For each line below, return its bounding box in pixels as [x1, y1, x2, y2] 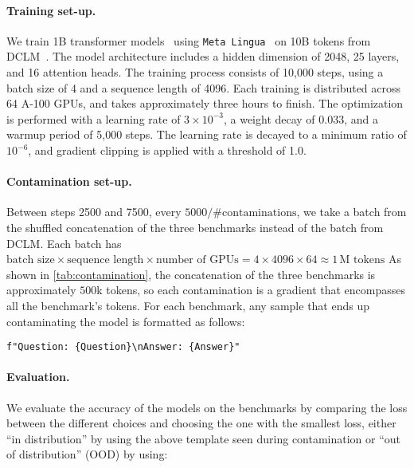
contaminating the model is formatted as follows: [6, 313, 245, 329]
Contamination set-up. [6, 173, 132, 190]
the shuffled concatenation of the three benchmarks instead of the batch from [6, 219, 384, 235]
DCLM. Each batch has [6, 234, 122, 251]
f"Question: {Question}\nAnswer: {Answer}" [6, 341, 240, 353]
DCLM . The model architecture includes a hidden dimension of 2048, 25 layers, [6, 48, 400, 65]
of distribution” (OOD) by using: [6, 446, 168, 462]
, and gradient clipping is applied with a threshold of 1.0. [28, 142, 307, 159]
